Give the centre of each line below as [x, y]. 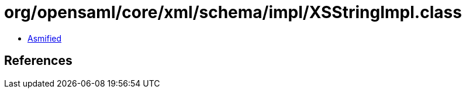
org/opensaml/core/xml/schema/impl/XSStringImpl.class [233, 12]
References [38, 61]
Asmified [45, 38]
